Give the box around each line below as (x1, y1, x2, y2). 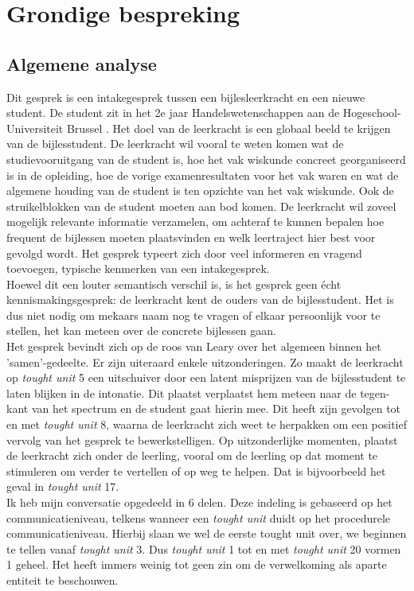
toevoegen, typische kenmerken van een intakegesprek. (6, 260, 270, 277)
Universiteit (6, 119, 64, 136)
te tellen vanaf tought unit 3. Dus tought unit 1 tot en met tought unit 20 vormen (6, 540, 401, 557)
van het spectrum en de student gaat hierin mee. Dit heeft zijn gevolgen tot (31, 400, 401, 417)
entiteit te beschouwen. (6, 571, 119, 588)
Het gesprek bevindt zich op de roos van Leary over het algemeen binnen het (6, 338, 381, 355)
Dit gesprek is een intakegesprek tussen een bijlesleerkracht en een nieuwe (6, 88, 365, 105)
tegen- (360, 384, 390, 401)
